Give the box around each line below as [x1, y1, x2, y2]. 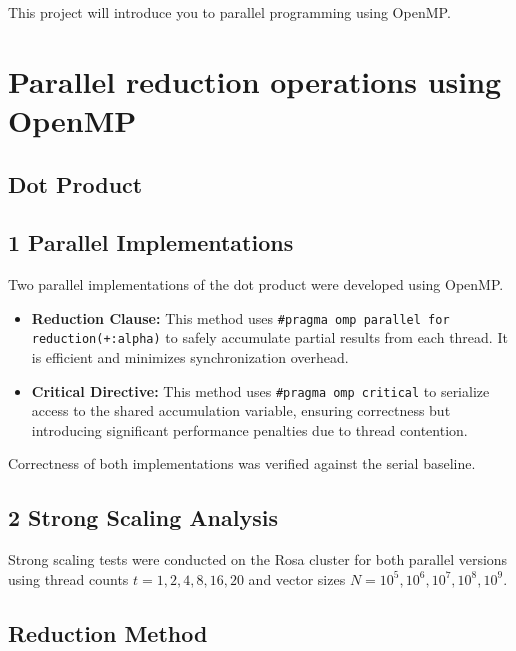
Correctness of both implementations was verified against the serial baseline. [8, 453, 476, 474]
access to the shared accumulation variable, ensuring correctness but [31, 400, 451, 421]
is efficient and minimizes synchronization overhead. [31, 347, 349, 368]
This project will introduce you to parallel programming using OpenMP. [8, 2, 451, 22]
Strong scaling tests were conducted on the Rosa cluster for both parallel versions [8, 549, 508, 570]
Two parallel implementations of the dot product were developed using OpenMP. [8, 274, 504, 295]
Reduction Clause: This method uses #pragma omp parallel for [31, 307, 450, 328]
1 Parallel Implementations [8, 227, 294, 258]
